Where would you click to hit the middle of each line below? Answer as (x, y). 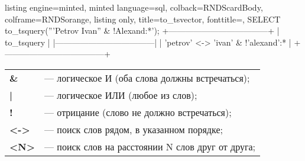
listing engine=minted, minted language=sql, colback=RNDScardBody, (134, 7)
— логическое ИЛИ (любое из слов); (121, 95)
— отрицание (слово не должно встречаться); (138, 112)
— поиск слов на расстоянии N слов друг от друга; (150, 146)
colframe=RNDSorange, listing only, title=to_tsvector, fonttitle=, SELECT (143, 19)
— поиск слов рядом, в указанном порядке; (134, 129)
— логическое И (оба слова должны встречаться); (147, 78)
